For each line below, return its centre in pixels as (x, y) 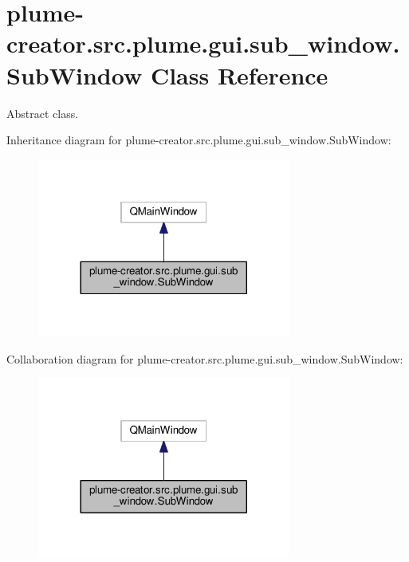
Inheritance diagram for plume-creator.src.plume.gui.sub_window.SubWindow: (199, 140)
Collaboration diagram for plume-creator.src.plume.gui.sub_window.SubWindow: (205, 358)
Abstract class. (43, 113)
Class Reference (239, 75)
